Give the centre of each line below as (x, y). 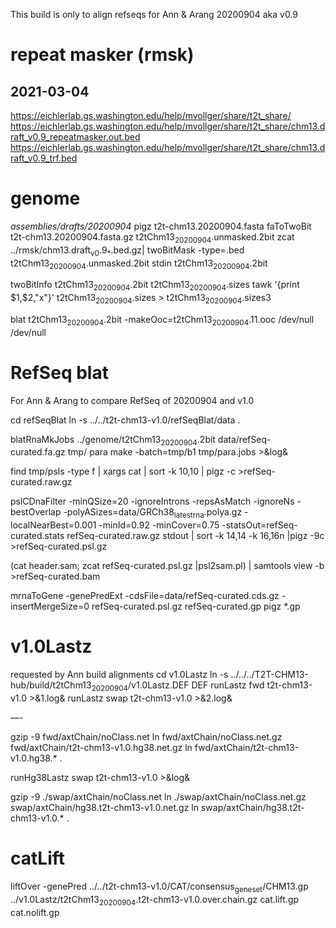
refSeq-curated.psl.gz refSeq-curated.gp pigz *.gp (196, 606)
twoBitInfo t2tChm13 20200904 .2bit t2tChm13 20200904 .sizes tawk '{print (155, 286)
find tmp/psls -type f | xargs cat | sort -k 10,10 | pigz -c (123, 471)
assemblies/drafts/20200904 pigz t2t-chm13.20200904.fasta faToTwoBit (161, 226)
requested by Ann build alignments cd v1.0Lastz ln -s (119, 675)
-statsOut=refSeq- (259, 525)
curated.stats (37, 536)
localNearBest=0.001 (53, 525)
